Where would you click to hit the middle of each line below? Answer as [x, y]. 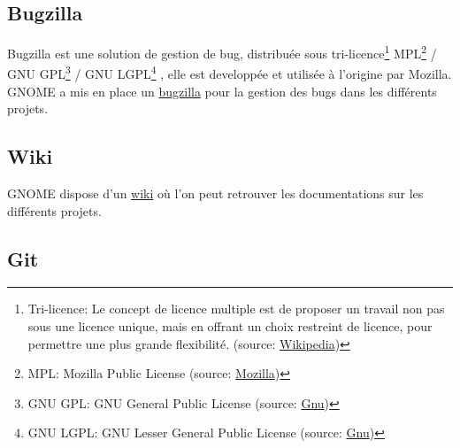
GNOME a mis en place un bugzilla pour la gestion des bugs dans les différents [222, 91]
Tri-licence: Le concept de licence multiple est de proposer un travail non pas [236, 309]
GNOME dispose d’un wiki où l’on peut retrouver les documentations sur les [215, 193]
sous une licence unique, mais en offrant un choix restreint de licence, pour [230, 326]
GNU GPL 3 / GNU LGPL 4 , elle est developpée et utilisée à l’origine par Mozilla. [230, 73]
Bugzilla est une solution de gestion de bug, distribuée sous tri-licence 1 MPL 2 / [222, 52]
